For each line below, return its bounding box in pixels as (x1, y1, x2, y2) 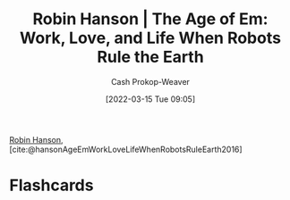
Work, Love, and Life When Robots (19, 28, 282, 48)
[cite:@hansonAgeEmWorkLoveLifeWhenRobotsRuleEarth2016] (9, 144, 243, 154)
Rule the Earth (97, 47, 204, 67)
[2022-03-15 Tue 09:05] (105, 94, 196, 104)
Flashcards (9, 175, 94, 196)
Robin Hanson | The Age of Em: (32, 9, 269, 29)
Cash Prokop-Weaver (110, 76, 191, 87)
